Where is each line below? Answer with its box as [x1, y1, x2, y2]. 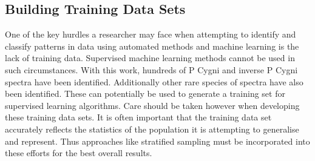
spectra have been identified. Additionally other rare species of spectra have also [5, 75, 303, 88]
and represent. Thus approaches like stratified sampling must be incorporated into [5, 134, 310, 147]
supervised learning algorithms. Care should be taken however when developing [5, 99, 300, 111]
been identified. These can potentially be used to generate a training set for [5, 87, 285, 100]
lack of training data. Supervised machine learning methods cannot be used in [5, 51, 295, 64]
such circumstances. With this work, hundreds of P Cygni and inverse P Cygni [5, 63, 298, 76]
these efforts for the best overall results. [5, 146, 152, 159]
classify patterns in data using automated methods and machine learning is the [5, 39, 299, 52]
